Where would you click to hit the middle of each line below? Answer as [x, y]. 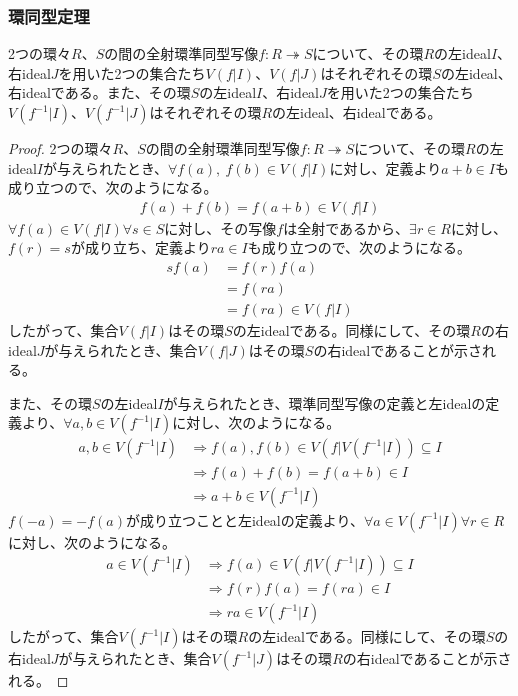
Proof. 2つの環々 [60, 148]
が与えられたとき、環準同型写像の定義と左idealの [324, 402]
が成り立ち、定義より [140, 247]
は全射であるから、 [346, 227]
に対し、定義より [385, 167]
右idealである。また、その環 [99, 92]
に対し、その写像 [220, 227]
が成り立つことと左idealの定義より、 [244, 519]
